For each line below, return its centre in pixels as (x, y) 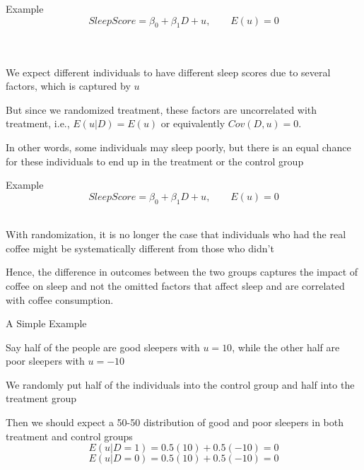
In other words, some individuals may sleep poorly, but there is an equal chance (178, 147)
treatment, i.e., (38, 123)
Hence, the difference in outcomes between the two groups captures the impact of (182, 272)
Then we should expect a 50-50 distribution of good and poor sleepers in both (175, 422)
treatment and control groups (69, 436)
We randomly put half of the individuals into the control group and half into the (180, 384)
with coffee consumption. (60, 299)
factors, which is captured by (68, 86)
